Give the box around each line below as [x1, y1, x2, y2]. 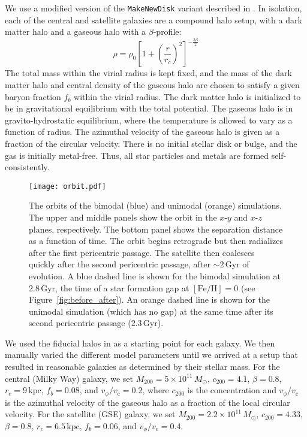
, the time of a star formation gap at [55, 281, 189, 294]
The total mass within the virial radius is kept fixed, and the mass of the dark [5, 67, 292, 79]
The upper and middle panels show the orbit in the [29, 210, 217, 223]
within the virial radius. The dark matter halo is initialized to [74, 90, 301, 103]
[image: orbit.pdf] [29, 182, 106, 191]
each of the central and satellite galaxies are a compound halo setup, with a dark [5, 13, 302, 26]
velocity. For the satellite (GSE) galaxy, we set [5, 408, 176, 420]
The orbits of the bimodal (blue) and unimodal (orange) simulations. [29, 199, 282, 212]
